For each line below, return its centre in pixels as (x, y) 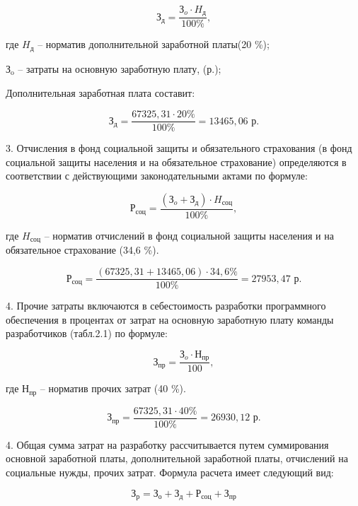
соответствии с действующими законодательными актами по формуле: (157, 176)
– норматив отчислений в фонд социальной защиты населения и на (189, 235)
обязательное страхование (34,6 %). (82, 250)
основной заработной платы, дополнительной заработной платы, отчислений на (177, 458)
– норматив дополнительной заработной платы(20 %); (154, 44)
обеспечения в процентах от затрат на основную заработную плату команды (170, 319)
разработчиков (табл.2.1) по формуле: (87, 333)
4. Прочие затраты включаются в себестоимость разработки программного (166, 306)
